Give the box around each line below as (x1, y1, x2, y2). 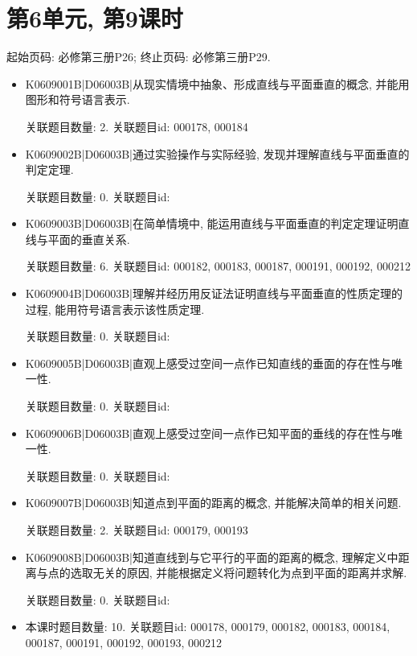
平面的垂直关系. (47, 230, 130, 247)
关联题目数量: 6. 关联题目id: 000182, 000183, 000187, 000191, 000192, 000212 (25, 258, 411, 274)
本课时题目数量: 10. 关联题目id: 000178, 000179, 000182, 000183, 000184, (25, 618, 390, 635)
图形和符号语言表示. (25, 91, 130, 108)
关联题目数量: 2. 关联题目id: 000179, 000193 (25, 522, 248, 538)
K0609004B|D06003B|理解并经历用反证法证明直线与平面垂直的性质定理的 (25, 285, 403, 302)
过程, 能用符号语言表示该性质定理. (25, 300, 205, 317)
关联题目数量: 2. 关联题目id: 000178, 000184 (25, 118, 248, 134)
